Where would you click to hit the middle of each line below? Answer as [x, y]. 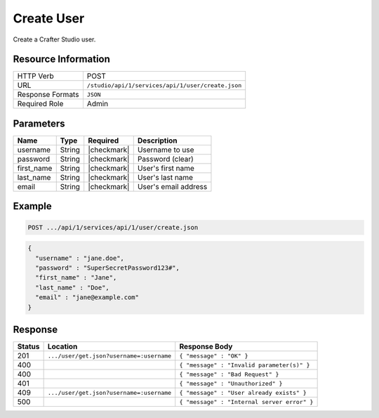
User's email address [172, 186]
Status [28, 346]
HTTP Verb [35, 76]
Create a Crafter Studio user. [54, 39]
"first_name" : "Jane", [76, 278]
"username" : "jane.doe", [80, 258]
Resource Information [61, 59]
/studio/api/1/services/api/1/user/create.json [164, 85]
